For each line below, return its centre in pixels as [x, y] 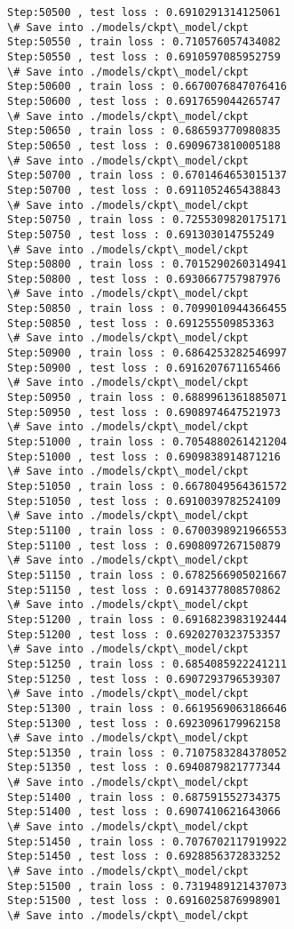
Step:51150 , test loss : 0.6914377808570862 [144, 590]
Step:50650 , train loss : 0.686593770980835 [144, 131]
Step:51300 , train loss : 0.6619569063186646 [147, 708]
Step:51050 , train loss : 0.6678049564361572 [147, 486]
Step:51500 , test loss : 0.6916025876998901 [144, 901]
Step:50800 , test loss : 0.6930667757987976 [144, 279]
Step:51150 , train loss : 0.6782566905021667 [147, 575]
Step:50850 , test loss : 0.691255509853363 [141, 323]
